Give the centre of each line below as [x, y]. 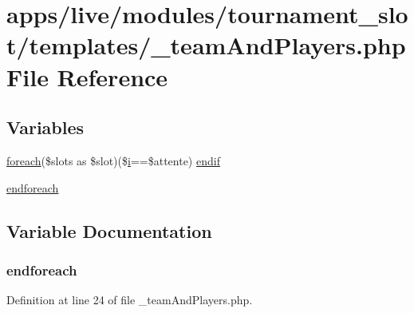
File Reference [87, 76]
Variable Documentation [109, 230]
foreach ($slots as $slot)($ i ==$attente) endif [113, 160]
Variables [45, 127]
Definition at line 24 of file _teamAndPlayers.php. [130, 300]
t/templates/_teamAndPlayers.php [206, 45]
